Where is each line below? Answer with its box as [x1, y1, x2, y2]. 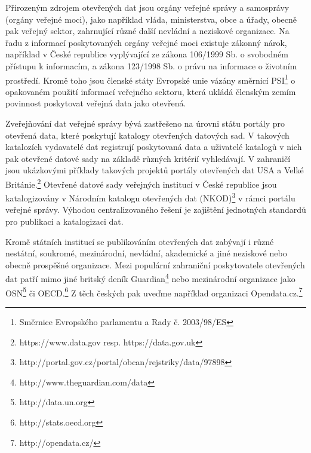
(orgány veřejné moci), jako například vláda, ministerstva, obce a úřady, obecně [5, 13, 297, 25]
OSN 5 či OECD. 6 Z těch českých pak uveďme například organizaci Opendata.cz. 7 [5, 284, 303, 299]
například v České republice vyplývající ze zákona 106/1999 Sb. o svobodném [5, 48, 288, 60]
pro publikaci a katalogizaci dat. [5, 215, 124, 228]
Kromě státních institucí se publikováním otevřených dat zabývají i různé [5, 235, 274, 247]
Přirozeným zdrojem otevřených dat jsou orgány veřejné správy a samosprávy [5, 1, 290, 13]
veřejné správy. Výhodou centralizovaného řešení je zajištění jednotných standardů [5, 203, 306, 216]
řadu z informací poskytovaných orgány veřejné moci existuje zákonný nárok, [5, 36, 287, 48]
